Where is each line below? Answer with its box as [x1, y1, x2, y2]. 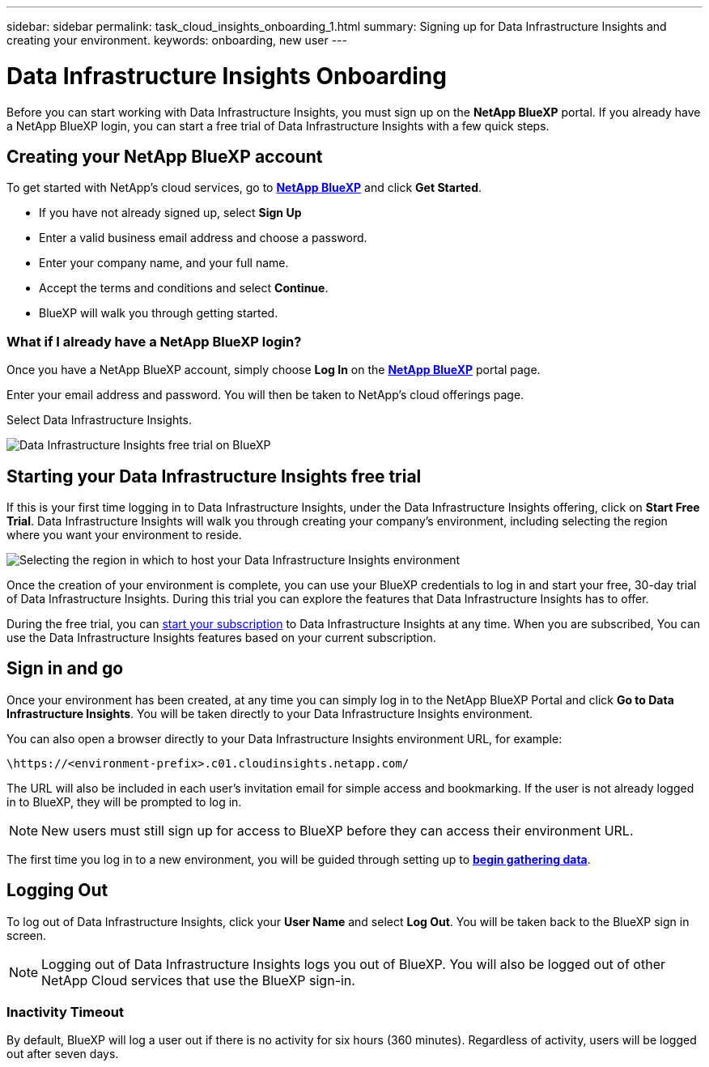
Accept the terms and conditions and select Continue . [39, 281, 329, 295]
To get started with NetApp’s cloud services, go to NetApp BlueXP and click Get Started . [6, 181, 482, 195]
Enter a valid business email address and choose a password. [39, 231, 367, 245]
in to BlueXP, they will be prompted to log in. [6, 794, 242, 809]
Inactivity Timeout [6, 1004, 124, 1020]
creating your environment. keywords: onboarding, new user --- [6, 33, 347, 47]
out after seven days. [6, 1047, 119, 1061]
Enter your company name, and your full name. [39, 256, 289, 270]
